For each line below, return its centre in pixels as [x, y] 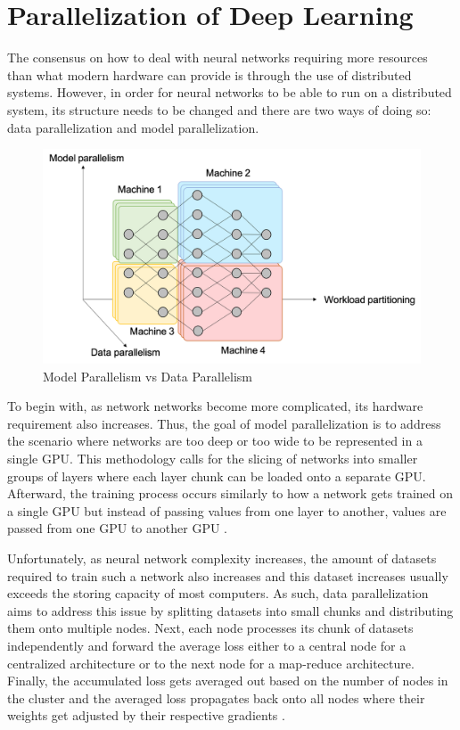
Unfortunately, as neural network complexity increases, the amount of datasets [222, 558]
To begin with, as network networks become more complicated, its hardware [215, 406]
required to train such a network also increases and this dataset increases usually [228, 575]
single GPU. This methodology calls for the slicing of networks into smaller [213, 459]
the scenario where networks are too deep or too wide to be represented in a [215, 441]
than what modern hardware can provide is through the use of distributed [209, 74]
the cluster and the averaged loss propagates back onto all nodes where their [216, 697]
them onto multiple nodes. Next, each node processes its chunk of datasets [210, 628]
